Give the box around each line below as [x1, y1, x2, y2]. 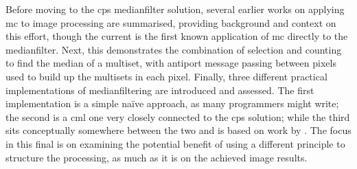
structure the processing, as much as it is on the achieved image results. [5, 150, 308, 164]
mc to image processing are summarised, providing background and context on [5, 15, 336, 30]
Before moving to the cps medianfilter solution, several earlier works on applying [5, 2, 345, 16]
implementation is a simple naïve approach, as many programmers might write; [5, 96, 339, 111]
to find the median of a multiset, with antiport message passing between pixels [5, 56, 336, 70]
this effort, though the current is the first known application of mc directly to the [5, 29, 348, 43]
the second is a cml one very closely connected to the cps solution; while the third [5, 109, 350, 124]
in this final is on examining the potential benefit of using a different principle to [5, 136, 345, 150]
